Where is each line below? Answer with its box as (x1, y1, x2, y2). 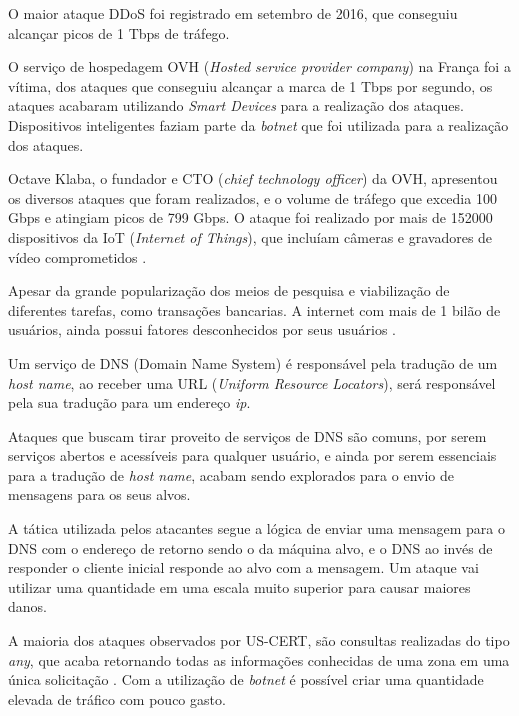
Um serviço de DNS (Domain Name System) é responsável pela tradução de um (8, 352, 498, 373)
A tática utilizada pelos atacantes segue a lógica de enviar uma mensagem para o (8, 518, 505, 539)
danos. (8, 596, 47, 617)
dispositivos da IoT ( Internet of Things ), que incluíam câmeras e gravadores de (8, 226, 493, 247)
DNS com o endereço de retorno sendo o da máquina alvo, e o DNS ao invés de (8, 537, 493, 558)
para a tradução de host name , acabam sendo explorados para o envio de (8, 464, 454, 485)
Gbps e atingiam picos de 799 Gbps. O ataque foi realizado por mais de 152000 (8, 207, 493, 228)
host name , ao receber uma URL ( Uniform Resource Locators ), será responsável (8, 372, 496, 393)
